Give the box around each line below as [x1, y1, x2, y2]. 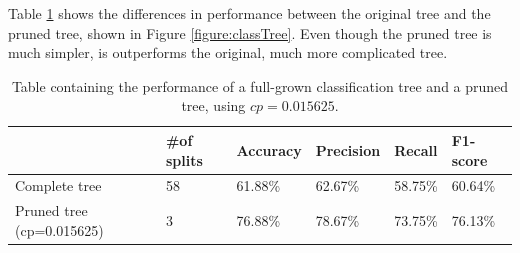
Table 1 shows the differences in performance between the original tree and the [8, 3, 491, 23]
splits [165, 149, 203, 170]
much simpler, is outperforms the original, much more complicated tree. [8, 42, 448, 63]
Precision [315, 139, 381, 160]
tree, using [181, 95, 246, 116]
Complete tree [15, 175, 102, 196]
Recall [394, 139, 438, 160]
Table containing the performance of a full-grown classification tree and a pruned [11, 75, 509, 96]
